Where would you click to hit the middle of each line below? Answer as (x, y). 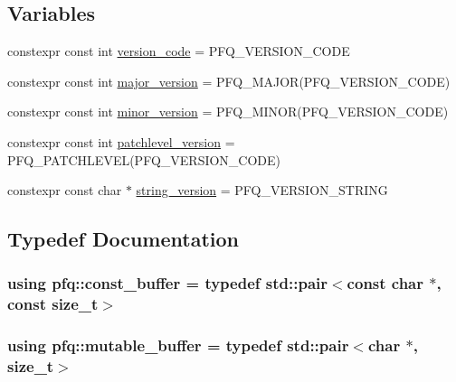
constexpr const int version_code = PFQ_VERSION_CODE (179, 51)
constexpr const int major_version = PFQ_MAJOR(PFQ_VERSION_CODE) (229, 81)
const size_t (53, 304)
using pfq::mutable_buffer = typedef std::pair (178, 345)
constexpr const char (65, 190)
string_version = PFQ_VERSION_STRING (262, 190)
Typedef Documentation (123, 239)
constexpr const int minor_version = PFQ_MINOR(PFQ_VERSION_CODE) (228, 112)
